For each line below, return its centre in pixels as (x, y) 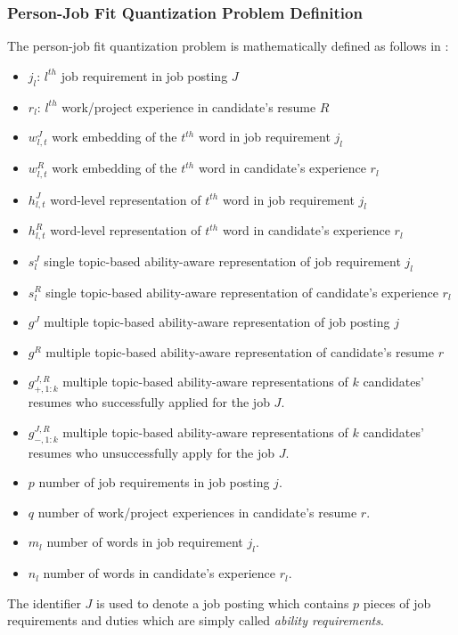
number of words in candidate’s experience (159, 573)
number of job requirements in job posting (154, 482)
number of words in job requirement (145, 542)
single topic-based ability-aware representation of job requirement (222, 261)
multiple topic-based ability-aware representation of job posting (217, 322)
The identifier (44, 602)
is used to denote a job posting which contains (222, 602)
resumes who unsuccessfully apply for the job (151, 452)
